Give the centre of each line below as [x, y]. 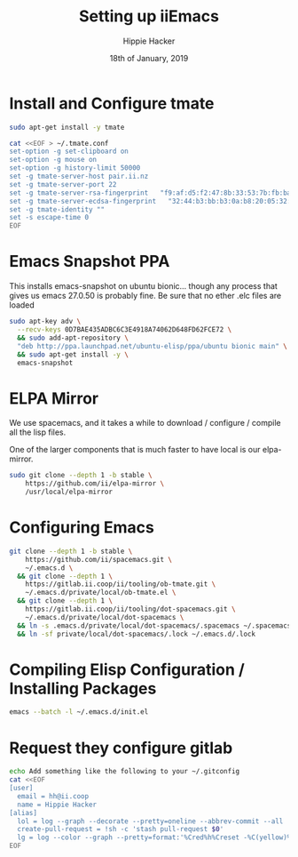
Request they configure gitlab [121, 748]
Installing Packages [83, 689]
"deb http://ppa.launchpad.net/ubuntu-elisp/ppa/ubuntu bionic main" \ [153, 346]
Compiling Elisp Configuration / [127, 669]
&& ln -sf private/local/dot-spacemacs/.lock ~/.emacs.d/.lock [136, 634]
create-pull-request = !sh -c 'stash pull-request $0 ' [121, 829]
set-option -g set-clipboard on [69, 152]
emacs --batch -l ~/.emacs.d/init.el [79, 712]
